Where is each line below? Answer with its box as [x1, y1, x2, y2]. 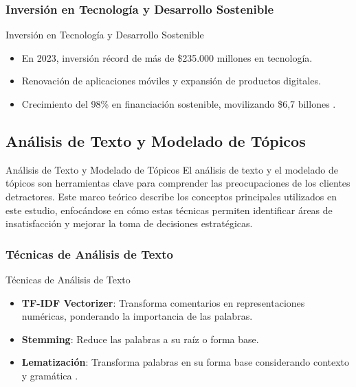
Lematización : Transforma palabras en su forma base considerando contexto [21, 355, 350, 369]
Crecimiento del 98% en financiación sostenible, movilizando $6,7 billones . [21, 97, 336, 110]
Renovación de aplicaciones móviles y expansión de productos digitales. [21, 73, 321, 88]
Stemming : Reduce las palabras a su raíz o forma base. [21, 331, 259, 346]
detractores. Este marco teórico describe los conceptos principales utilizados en [5, 189, 337, 203]
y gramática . [21, 368, 78, 382]
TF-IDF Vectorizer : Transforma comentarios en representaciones [21, 295, 305, 309]
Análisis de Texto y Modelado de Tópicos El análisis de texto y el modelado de [5, 162, 338, 176]
